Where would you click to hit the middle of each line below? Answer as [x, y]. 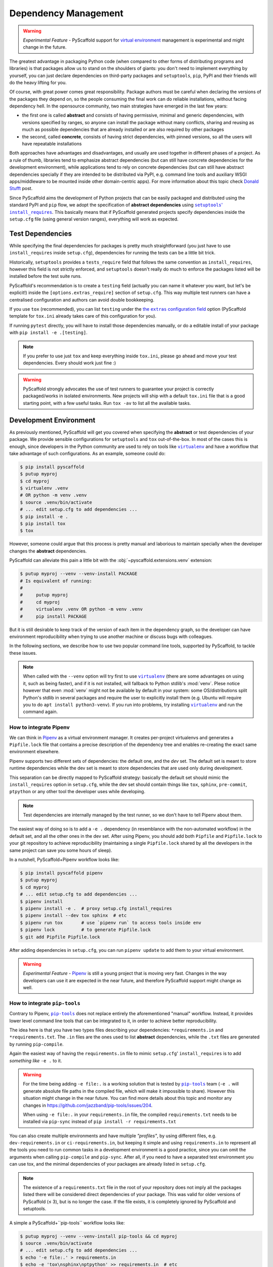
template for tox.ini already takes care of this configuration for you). [83, 316]
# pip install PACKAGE [53, 616]
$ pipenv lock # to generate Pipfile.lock [85, 930]
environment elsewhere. [35, 752]
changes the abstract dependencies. [48, 551]
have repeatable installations [52, 144]
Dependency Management [66, 13]
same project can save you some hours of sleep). [61, 850]
